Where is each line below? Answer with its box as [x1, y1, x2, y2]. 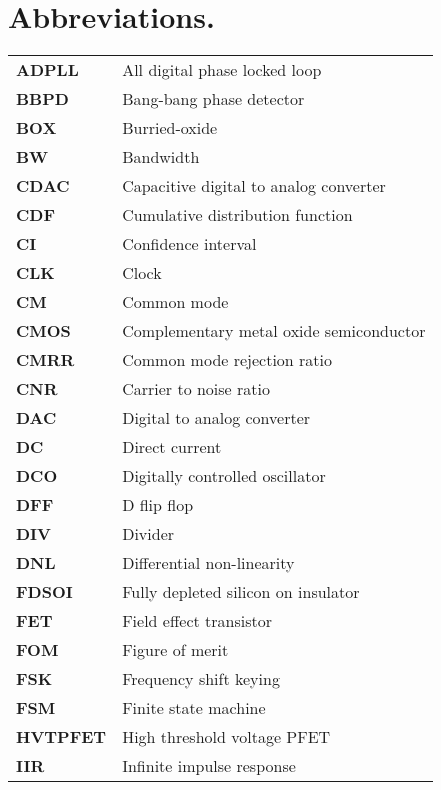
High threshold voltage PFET [122, 725, 331, 749]
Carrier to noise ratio [122, 377, 270, 401]
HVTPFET [16, 725, 107, 749]
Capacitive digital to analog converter [122, 174, 386, 198]
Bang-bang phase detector [122, 87, 305, 111]
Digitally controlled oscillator [122, 464, 326, 488]
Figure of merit [122, 638, 229, 662]
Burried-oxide [122, 116, 218, 140]
